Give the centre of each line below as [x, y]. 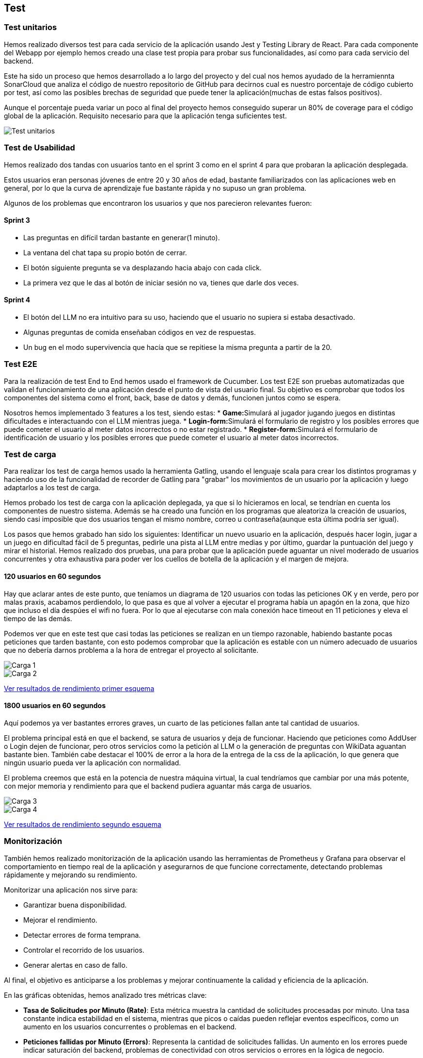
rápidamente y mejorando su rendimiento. [71, 875]
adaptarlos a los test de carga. [52, 488]
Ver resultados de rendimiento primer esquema [79, 688]
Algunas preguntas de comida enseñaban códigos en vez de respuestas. [140, 332]
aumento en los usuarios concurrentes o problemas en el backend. [130, 1026]
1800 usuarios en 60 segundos [55, 706]
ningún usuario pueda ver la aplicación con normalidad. [93, 762]
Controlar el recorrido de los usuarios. [84, 950]
